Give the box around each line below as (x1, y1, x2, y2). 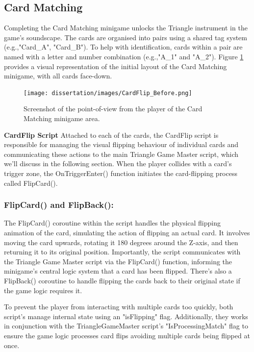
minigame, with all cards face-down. (4, 71, 112, 81)
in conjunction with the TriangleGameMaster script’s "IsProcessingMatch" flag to (4, 321, 248, 331)
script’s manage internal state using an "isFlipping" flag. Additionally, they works (4, 311, 248, 321)
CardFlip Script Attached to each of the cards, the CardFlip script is (4, 129, 219, 140)
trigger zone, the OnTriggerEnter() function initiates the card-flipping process (4, 168, 237, 178)
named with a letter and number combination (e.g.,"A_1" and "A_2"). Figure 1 (4, 51, 244, 61)
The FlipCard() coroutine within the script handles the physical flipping (4, 218, 221, 228)
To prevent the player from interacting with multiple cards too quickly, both (4, 302, 233, 312)
